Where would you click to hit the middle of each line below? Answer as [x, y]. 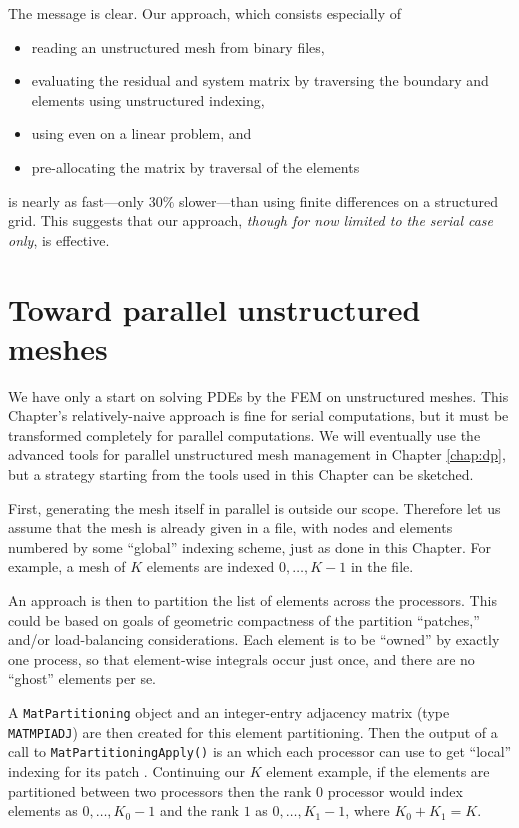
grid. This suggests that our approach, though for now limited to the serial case [251, 220]
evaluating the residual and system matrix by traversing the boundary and [260, 80]
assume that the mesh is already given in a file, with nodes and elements [230, 527]
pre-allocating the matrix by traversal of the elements [195, 166]
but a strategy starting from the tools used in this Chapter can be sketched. [241, 474]
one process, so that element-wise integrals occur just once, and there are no [241, 658]
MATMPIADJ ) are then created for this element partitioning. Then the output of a [253, 731]
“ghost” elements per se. [82, 678]
